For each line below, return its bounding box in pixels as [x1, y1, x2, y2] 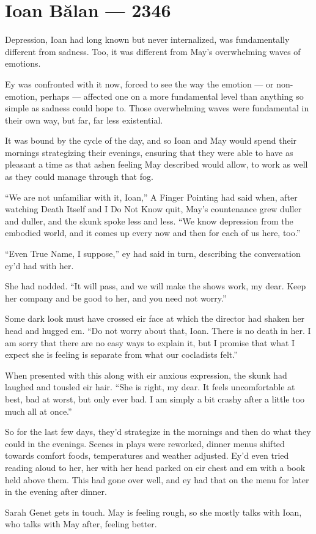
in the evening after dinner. [5, 485, 107, 498]
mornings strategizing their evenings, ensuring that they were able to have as [5, 146, 293, 158]
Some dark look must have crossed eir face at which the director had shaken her [5, 312, 305, 325]
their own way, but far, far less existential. [5, 113, 163, 126]
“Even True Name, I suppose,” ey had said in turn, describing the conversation [5, 247, 301, 260]
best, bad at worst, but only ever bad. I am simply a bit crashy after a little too [5, 392, 305, 405]
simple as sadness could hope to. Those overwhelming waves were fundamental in [5, 102, 309, 114]
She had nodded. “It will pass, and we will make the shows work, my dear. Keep [5, 280, 306, 292]
